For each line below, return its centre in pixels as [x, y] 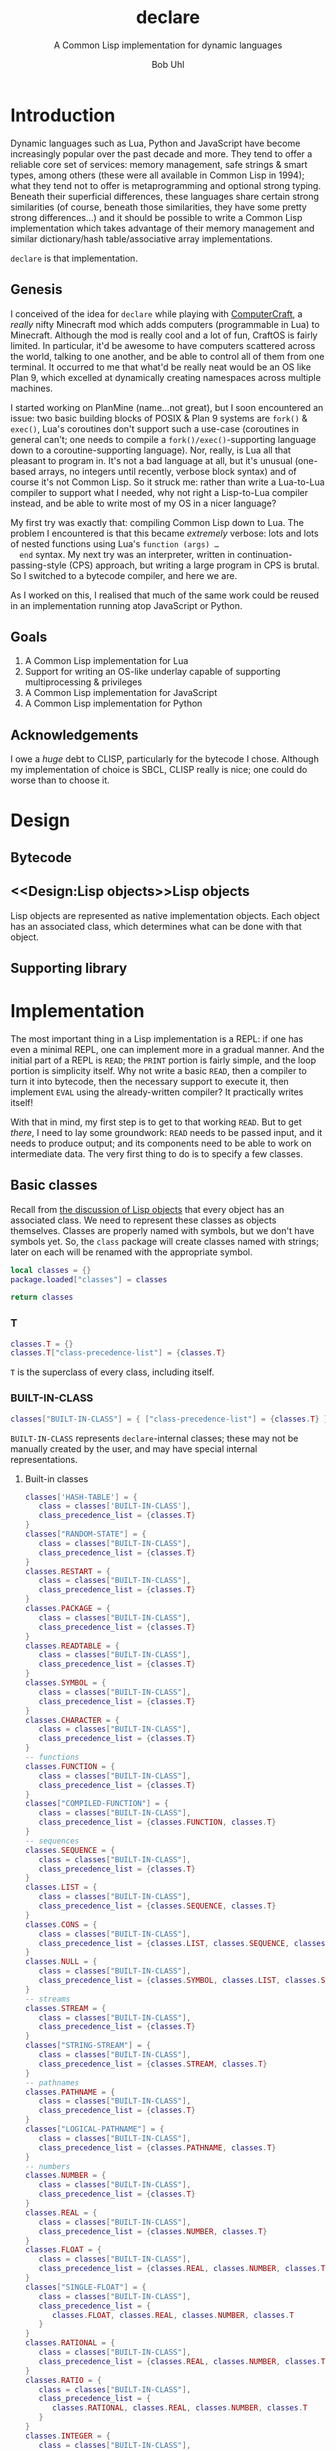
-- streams [47, 1999]
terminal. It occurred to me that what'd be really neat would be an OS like [161, 367]
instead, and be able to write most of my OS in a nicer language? [143, 503]
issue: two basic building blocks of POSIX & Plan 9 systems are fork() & [159, 418]
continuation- [264, 554]
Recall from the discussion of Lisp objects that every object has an [147, 1209]
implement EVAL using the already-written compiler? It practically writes [157, 1092]
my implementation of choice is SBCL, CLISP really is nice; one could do [159, 770]
